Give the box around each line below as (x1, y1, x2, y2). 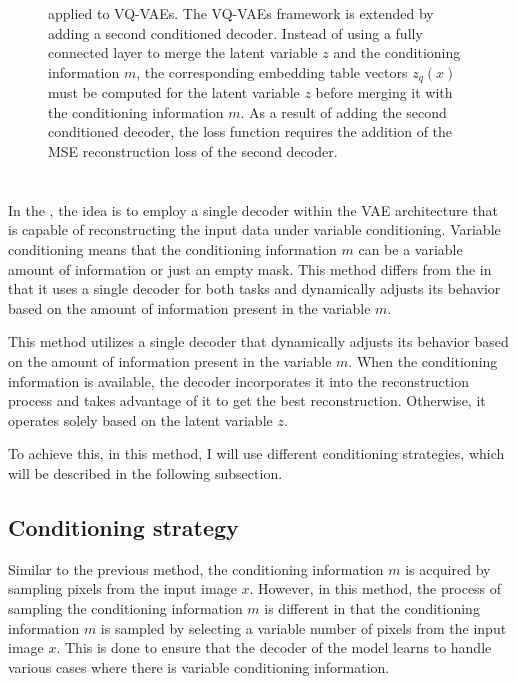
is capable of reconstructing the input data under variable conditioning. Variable (8, 219, 501, 240)
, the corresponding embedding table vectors (136, 61, 408, 82)
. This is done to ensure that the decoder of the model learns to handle (56, 637, 492, 658)
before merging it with (315, 82, 453, 103)
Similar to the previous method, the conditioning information (8, 558, 384, 579)
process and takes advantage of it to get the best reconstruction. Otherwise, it (8, 390, 486, 411)
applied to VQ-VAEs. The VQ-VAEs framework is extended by (48, 3, 434, 23)
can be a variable (358, 238, 463, 259)
